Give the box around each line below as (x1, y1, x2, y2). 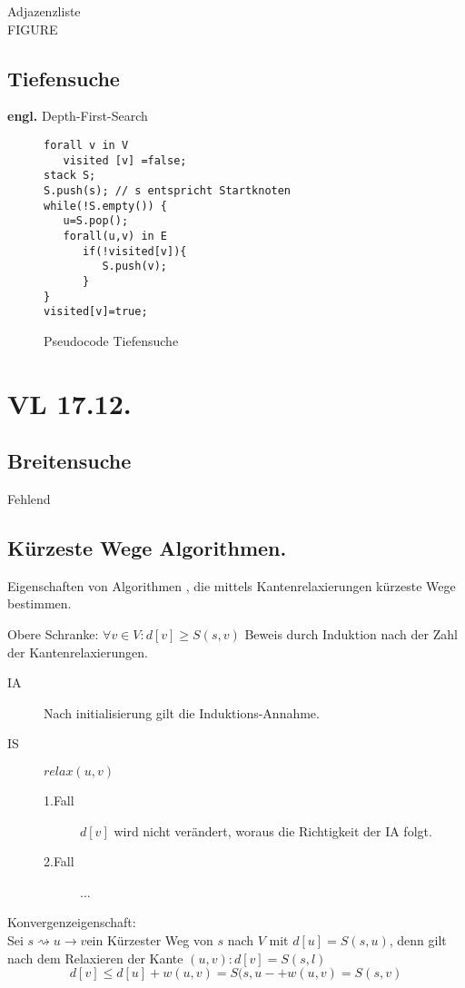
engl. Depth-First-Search (7, 106, 148, 125)
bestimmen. (7, 594, 72, 613)
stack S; (44, 169, 96, 183)
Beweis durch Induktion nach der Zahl (244, 625, 458, 644)
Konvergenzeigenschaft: (7, 913, 136, 932)
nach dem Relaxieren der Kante (7, 948, 183, 967)
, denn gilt (389, 930, 447, 949)
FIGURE (7, 19, 58, 38)
